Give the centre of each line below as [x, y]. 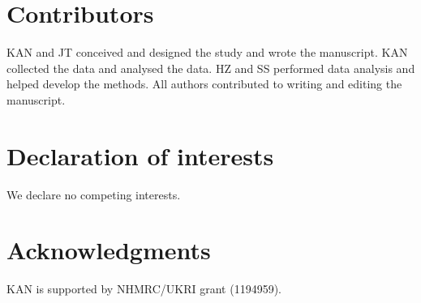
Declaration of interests [140, 155]
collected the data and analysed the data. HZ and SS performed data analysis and [211, 68]
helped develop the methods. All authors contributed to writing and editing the [204, 84]
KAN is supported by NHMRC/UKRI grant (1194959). [144, 289]
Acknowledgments [109, 250]
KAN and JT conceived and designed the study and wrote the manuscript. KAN [207, 52]
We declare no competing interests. [94, 194]
